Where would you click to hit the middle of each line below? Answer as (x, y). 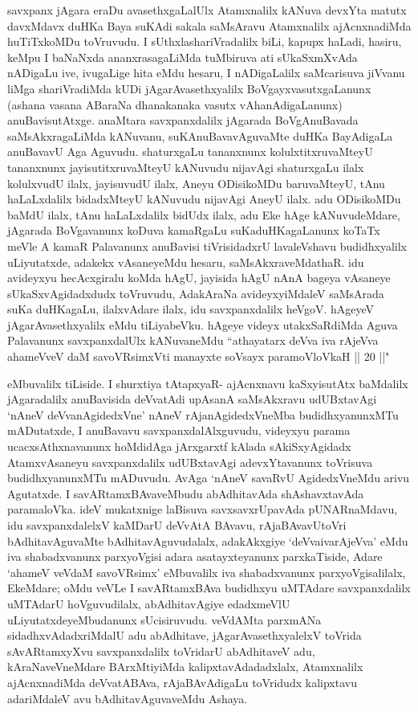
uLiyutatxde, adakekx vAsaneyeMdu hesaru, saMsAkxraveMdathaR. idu (186, 262)
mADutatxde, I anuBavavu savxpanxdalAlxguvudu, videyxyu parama (179, 430)
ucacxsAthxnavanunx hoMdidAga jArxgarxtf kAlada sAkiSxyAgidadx (179, 446)
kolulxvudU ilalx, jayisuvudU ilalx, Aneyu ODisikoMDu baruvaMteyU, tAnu (196, 183)
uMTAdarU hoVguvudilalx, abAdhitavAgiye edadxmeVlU (149, 603)
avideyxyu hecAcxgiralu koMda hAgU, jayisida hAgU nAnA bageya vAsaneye (199, 278)
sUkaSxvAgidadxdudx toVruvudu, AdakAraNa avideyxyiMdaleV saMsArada (196, 293)
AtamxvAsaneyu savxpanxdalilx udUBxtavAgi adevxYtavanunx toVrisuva (190, 462)
